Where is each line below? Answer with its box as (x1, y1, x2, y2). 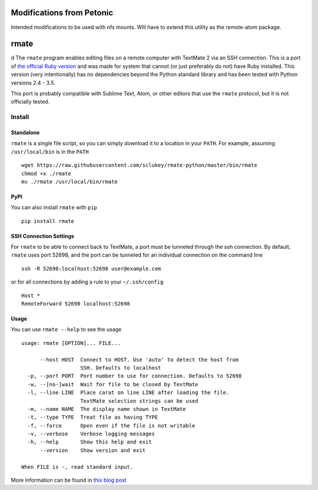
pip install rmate (21, 218, 75, 224)
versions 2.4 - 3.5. (11, 79, 55, 86)
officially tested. (11, 98, 50, 106)
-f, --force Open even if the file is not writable (27, 422, 196, 429)
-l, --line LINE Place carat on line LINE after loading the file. (27, 389, 230, 396)
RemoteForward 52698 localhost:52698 (21, 301, 131, 307)
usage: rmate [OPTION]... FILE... (21, 340, 121, 346)
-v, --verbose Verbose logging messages (27, 430, 155, 438)
